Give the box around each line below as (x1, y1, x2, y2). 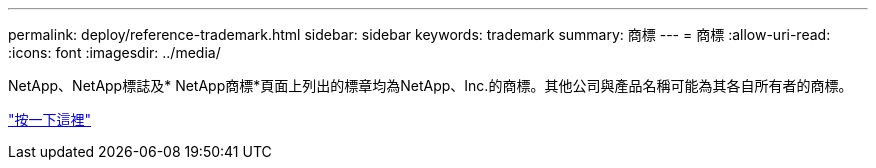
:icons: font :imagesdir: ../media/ (8, 44, 221, 61)
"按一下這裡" (8, 111, 92, 128)
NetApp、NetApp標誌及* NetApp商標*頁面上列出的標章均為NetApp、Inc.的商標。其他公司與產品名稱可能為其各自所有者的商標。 (8, 77, 853, 94)
